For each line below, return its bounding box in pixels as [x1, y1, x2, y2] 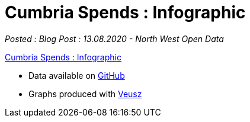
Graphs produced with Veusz [28, 88, 142, 99]
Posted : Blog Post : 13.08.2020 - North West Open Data [5, 33, 224, 44]
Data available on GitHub [28, 70, 125, 81]
